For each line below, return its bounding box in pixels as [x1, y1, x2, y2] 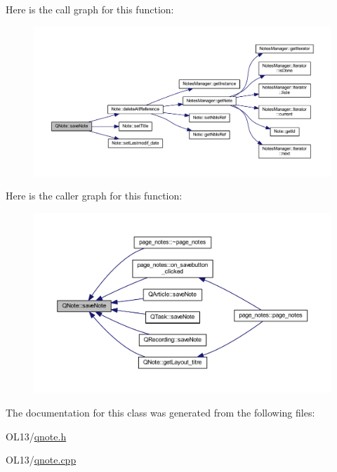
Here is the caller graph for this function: [6, 188, 183, 203]
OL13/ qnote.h [6, 428, 67, 443]
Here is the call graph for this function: [6, 2, 174, 16]
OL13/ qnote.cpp [6, 452, 77, 467]
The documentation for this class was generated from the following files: [6, 405, 315, 419]
